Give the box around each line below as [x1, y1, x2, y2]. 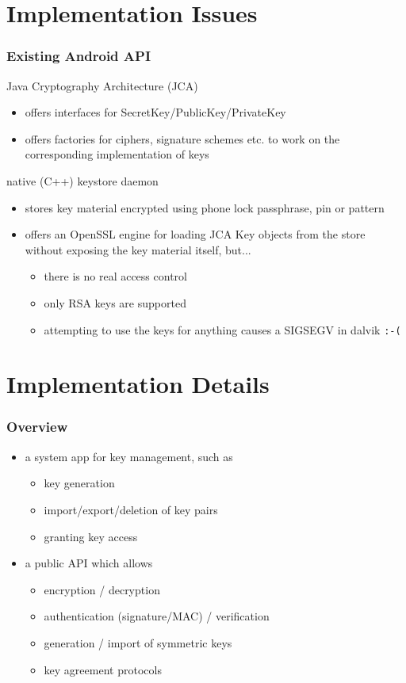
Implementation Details [6, 368, 270, 400]
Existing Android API [6, 46, 151, 66]
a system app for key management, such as [25, 448, 233, 464]
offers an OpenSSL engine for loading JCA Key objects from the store [25, 226, 366, 242]
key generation [44, 475, 115, 491]
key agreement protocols [44, 661, 162, 677]
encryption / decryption [44, 581, 160, 597]
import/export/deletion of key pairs [44, 501, 218, 517]
